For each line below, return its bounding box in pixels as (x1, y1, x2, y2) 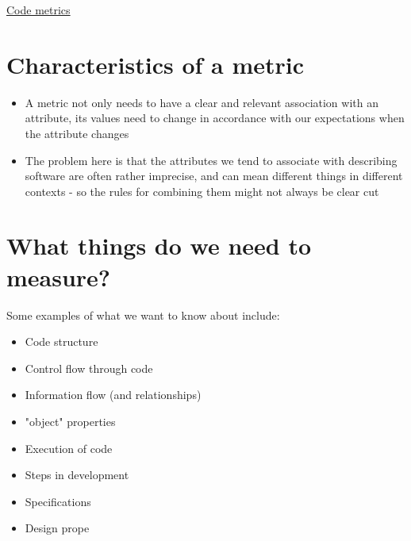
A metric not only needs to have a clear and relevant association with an (25, 94, 378, 110)
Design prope (25, 520, 90, 536)
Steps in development (25, 466, 129, 483)
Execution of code (25, 439, 113, 456)
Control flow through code (25, 359, 153, 376)
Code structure (25, 333, 98, 350)
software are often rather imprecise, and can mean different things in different (25, 167, 403, 184)
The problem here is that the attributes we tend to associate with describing (25, 152, 398, 168)
